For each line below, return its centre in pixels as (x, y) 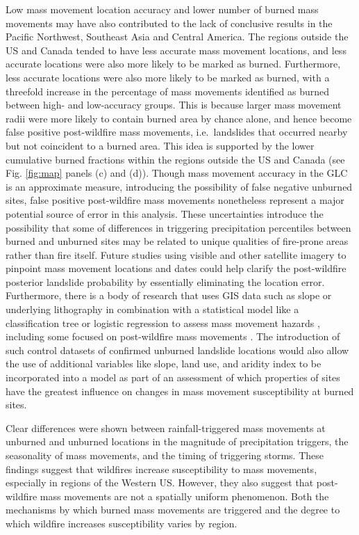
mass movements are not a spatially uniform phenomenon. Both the (184, 496)
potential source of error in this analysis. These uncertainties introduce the (165, 213)
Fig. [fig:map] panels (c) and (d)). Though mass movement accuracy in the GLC (177, 173)
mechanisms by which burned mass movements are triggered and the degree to (173, 510)
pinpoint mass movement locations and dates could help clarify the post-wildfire (176, 268)
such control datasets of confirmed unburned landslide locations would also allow (177, 350)
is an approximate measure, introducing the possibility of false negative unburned (179, 186)
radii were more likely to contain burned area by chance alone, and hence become (179, 118)
